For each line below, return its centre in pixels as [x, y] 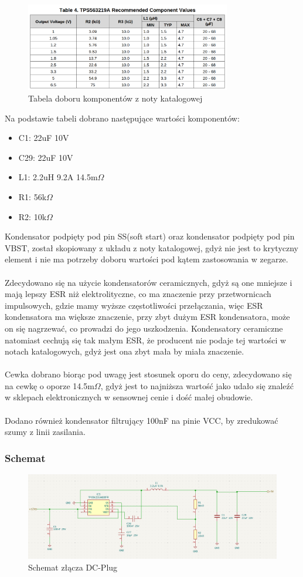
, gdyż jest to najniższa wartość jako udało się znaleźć [197, 385]
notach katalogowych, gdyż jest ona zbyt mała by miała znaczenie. [125, 351]
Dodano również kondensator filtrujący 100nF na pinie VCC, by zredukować [142, 420]
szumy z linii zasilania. [45, 432]
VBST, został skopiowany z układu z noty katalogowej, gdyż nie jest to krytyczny [152, 247]
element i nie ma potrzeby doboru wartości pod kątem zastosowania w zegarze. [147, 259]
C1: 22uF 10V [44, 138]
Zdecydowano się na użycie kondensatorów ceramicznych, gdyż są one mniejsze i [149, 282]
